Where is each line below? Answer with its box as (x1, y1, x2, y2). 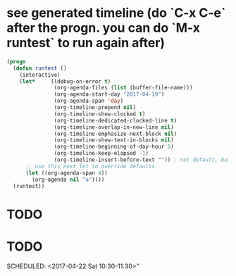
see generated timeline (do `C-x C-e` (6, 5, 226, 21)
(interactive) (19, 71, 61, 78)
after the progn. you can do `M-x (6, 20, 200, 36)
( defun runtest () (13, 65, 68, 72)
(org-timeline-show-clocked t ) (54, 111, 146, 118)
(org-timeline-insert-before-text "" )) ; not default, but (54, 156, 231, 163)
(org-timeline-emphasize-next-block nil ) (54, 130, 178, 137)
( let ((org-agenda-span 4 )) (25, 169, 108, 177)
